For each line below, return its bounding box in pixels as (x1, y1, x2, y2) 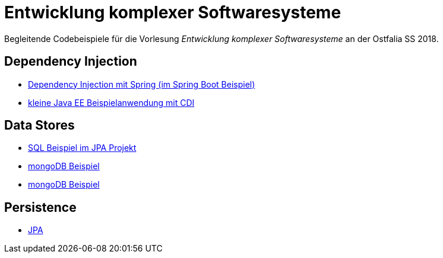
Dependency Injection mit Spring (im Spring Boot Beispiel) (28, 79, 255, 89)
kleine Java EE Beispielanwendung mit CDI (28, 97, 195, 108)
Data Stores (4, 118, 75, 133)
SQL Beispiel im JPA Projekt (28, 143, 137, 153)
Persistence (4, 199, 77, 215)
